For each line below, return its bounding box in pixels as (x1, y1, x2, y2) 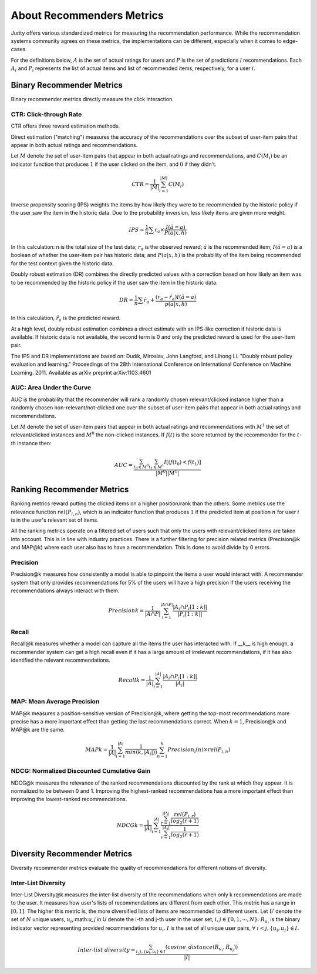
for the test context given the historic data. (11, 259, 114, 267)
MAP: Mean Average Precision (11, 698, 100, 706)
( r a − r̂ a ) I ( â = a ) (156, 293, 197, 302)
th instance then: (11, 439, 52, 446)
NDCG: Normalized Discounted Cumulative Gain (11, 767, 151, 775)
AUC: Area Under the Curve (11, 383, 92, 392)
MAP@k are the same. (11, 726, 65, 733)
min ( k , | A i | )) (125, 749, 157, 757)
